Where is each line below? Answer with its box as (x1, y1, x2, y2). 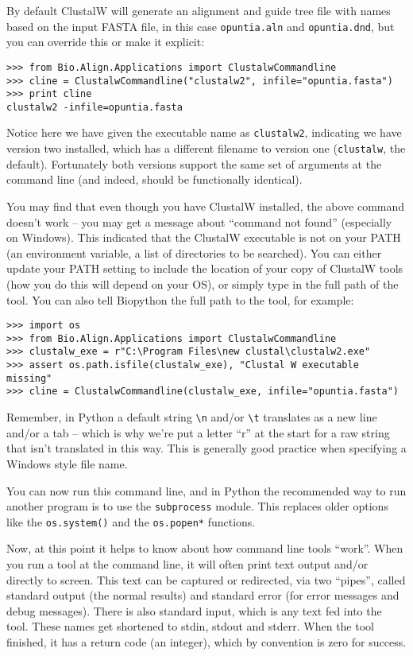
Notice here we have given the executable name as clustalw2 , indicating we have (6, 124, 402, 141)
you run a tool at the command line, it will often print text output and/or (6, 556, 369, 572)
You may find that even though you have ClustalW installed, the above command (6, 197, 405, 214)
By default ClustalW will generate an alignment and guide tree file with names (6, 2, 391, 18)
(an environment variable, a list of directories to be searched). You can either (6, 244, 382, 261)
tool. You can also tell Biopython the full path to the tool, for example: (6, 291, 354, 308)
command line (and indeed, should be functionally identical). (6, 171, 303, 188)
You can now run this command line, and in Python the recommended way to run (6, 482, 407, 499)
